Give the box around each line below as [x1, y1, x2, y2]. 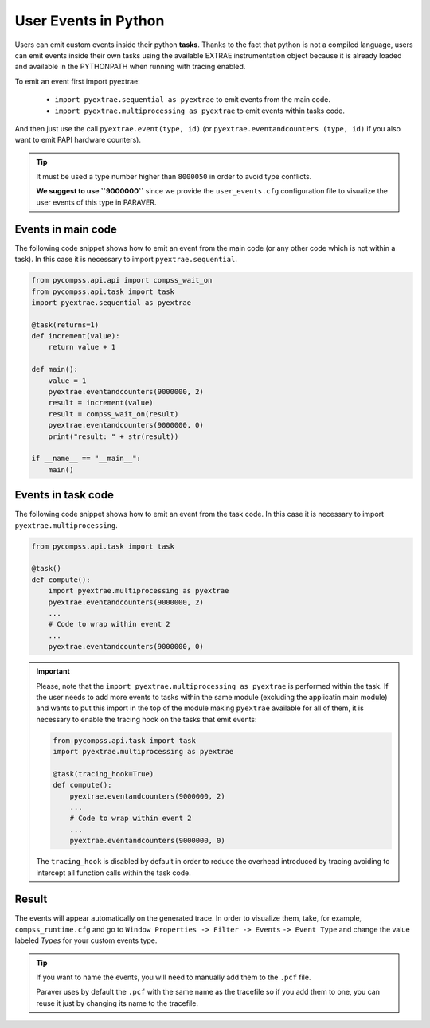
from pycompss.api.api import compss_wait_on [31, 276, 213, 285]
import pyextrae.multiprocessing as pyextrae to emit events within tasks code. [54, 106, 346, 115]
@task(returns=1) [31, 320, 100, 330]
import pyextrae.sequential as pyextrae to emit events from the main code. [54, 95, 330, 104]
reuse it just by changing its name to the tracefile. [36, 998, 199, 1007]
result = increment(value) [48, 398, 154, 408]
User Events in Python [14, 12, 165, 29]
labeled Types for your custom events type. [14, 936, 158, 945]
